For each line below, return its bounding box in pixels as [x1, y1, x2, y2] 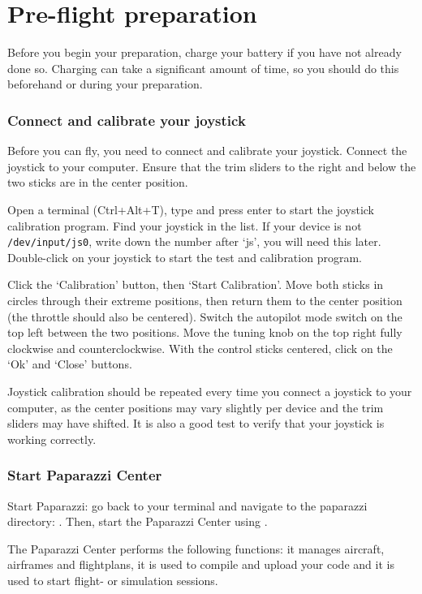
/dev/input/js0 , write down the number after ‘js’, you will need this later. [7, 233, 381, 250]
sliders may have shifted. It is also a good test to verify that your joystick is [7, 415, 385, 432]
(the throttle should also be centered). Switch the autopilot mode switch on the [7, 308, 403, 325]
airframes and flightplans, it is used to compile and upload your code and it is [7, 556, 394, 573]
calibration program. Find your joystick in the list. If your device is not [7, 217, 362, 234]
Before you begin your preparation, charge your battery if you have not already [7, 44, 402, 61]
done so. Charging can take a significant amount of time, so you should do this [7, 59, 399, 76]
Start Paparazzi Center [7, 465, 162, 485]
